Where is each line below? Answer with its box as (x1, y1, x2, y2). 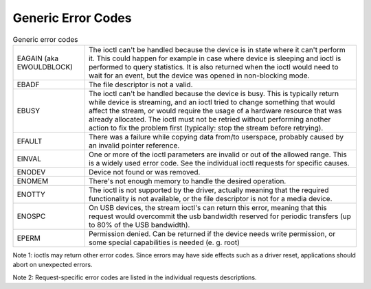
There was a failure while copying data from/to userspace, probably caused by (88, 132, 344, 141)
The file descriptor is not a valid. (88, 80, 193, 89)
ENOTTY (16, 189, 45, 199)
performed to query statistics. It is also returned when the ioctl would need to (88, 62, 339, 71)
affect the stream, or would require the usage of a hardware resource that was (88, 106, 342, 115)
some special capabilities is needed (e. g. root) (88, 238, 240, 247)
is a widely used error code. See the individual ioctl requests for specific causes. (88, 158, 350, 167)
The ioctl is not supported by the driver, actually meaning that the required (88, 185, 329, 195)
